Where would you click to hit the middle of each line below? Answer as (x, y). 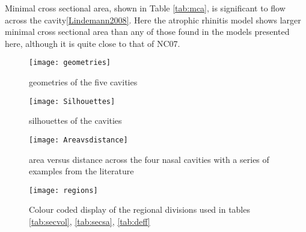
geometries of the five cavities (83, 82)
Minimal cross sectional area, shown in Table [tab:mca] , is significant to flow (145, 8)
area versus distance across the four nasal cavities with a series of (149, 159)
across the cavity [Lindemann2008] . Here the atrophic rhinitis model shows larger (153, 20)
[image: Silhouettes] (72, 101)
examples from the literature (81, 171)
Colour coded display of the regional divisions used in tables (139, 209)
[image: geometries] (70, 63)
